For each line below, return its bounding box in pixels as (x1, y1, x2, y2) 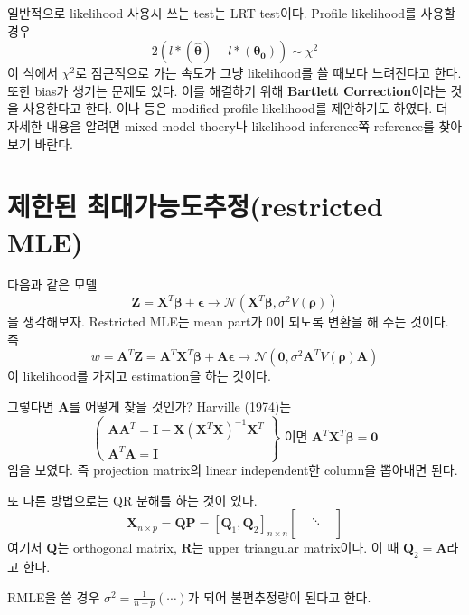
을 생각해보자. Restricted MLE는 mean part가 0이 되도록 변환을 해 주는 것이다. (7, 312, 449, 331)
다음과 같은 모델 (7, 275, 98, 294)
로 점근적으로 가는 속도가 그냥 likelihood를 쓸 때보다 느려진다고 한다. (75, 63, 462, 82)
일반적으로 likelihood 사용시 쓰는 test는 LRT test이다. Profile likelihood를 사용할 (7, 4, 456, 22)
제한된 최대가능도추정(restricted (7, 187, 383, 224)
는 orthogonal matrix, (57, 538, 177, 557)
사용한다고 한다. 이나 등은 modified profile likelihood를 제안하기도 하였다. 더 (23, 99, 448, 118)
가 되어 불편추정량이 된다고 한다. (187, 587, 371, 606)
